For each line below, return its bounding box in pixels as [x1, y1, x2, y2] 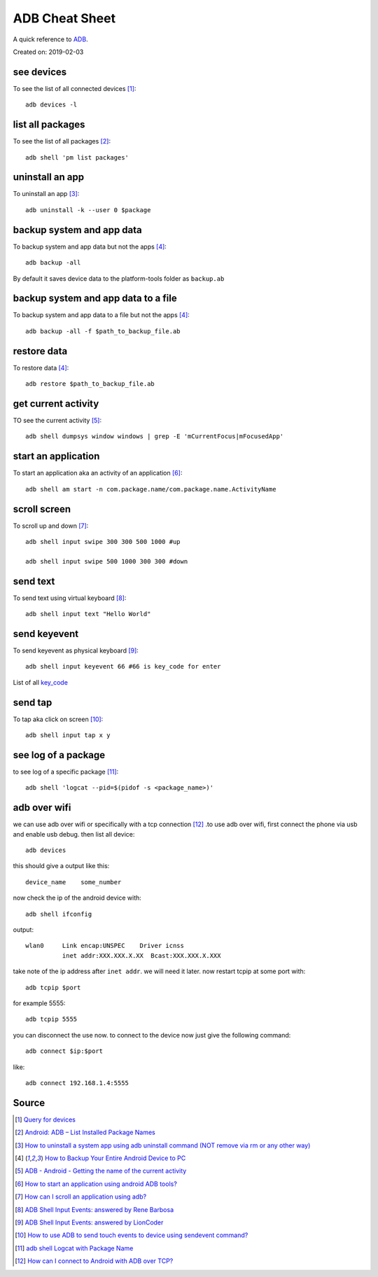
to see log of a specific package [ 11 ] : [13, 767, 119, 776]
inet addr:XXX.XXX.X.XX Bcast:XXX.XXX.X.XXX [62, 951, 221, 959]
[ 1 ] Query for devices [15, 1115, 76, 1124]
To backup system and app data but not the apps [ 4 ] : [13, 242, 167, 251]
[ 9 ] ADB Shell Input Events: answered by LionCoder [15, 1218, 164, 1227]
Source [13, 1096, 45, 1109]
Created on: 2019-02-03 [13, 48, 84, 56]
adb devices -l [25, 101, 78, 109]
